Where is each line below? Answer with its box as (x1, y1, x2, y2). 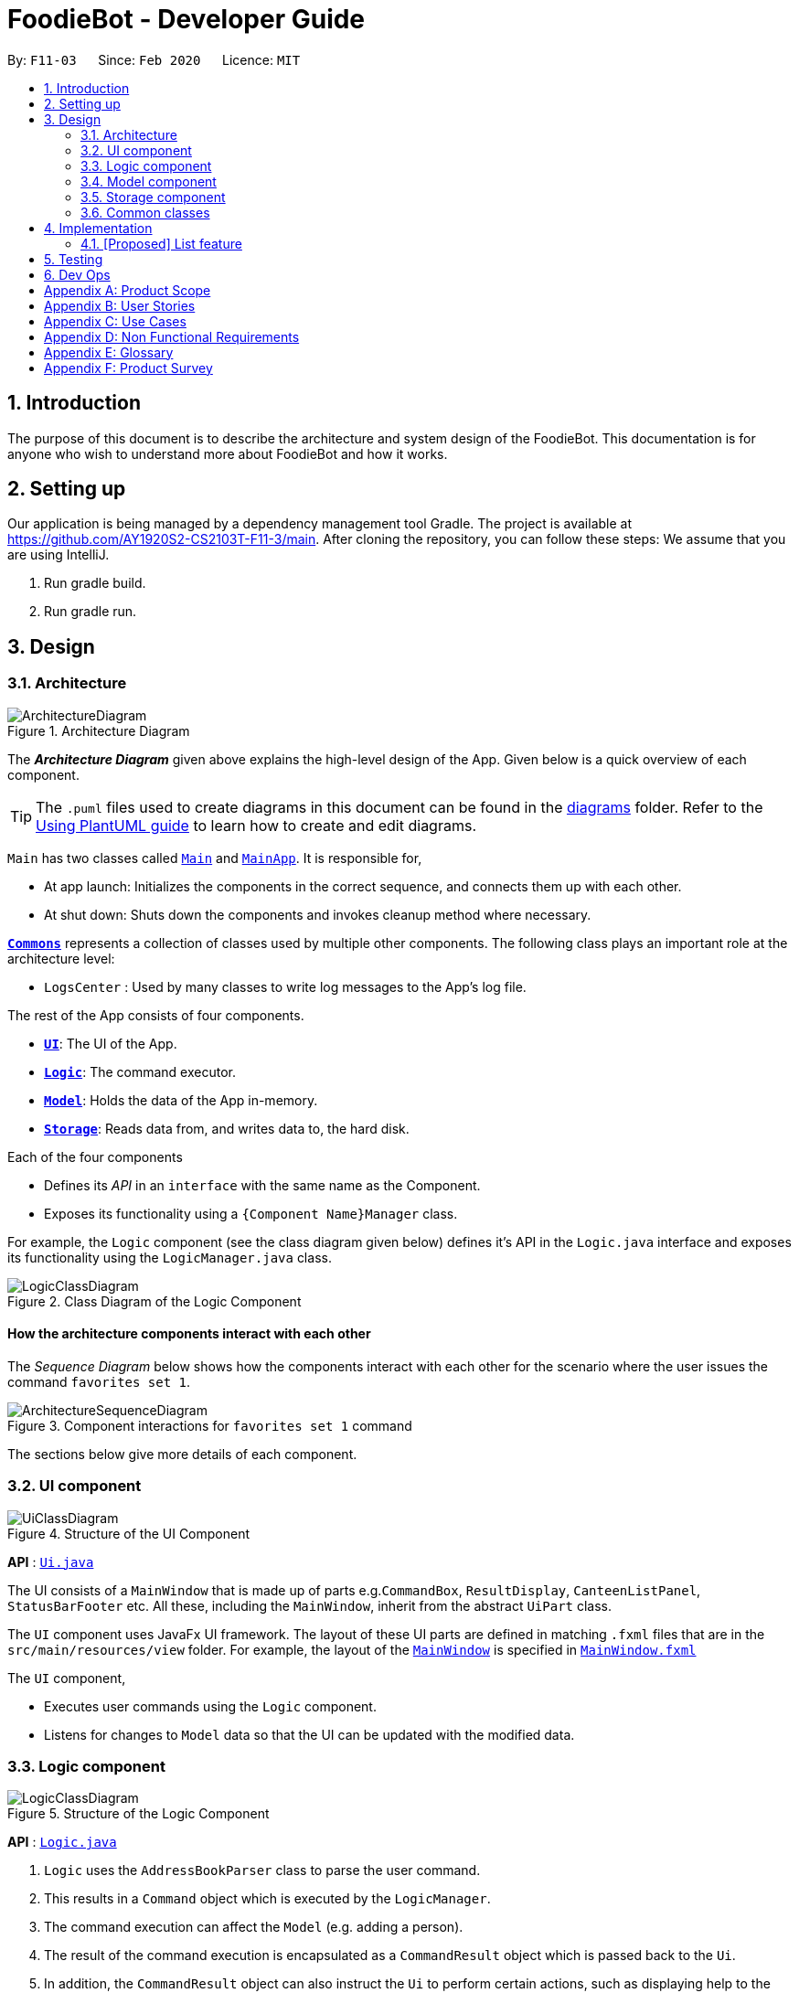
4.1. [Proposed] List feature (80, 235, 242, 251)
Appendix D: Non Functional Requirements (44, 328, 300, 345)
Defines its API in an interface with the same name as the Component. (44, 1177, 481, 1193)
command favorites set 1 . (7, 1373, 191, 1390)
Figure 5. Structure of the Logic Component (7, 1806, 270, 1822)
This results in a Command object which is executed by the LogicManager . (44, 1891, 491, 1907)
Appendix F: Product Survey (44, 359, 213, 376)
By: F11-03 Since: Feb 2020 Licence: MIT (7, 51, 301, 68)
